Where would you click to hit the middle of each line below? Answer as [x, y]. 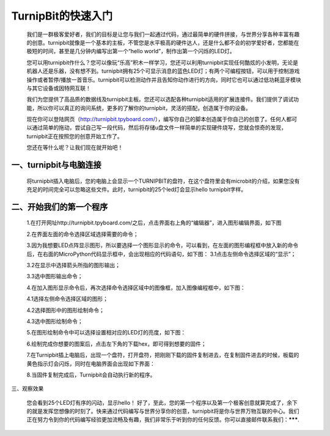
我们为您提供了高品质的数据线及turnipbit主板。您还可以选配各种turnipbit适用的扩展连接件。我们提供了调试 [160, 99]
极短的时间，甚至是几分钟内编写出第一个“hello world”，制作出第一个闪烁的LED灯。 [131, 51]
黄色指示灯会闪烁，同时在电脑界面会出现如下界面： [91, 363]
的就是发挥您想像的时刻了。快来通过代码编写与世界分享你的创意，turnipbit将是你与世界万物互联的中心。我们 [163, 411]
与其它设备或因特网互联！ [59, 88]
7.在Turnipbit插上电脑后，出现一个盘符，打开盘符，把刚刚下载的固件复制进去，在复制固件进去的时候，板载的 [163, 355]
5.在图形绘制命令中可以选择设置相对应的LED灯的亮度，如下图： [106, 333]
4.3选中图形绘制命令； [55, 321]
